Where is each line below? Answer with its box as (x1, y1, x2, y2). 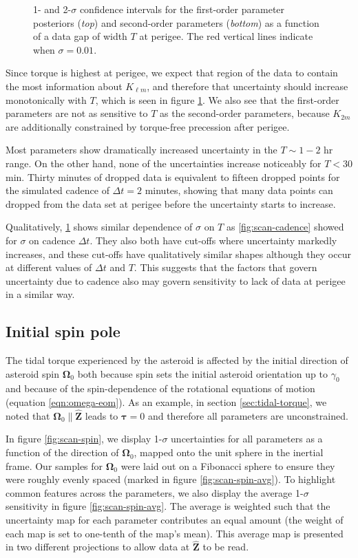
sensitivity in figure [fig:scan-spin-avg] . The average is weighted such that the (6, 499, 330, 513)
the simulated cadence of (6, 183, 109, 197)
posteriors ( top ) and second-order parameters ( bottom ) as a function (33, 15, 319, 30)
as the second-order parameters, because (160, 106, 330, 120)
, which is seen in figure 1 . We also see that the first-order (95, 92, 339, 107)
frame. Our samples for (6, 458, 103, 473)
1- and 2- (33, 2, 72, 16)
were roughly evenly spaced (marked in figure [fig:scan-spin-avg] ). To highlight (6, 472, 336, 486)
